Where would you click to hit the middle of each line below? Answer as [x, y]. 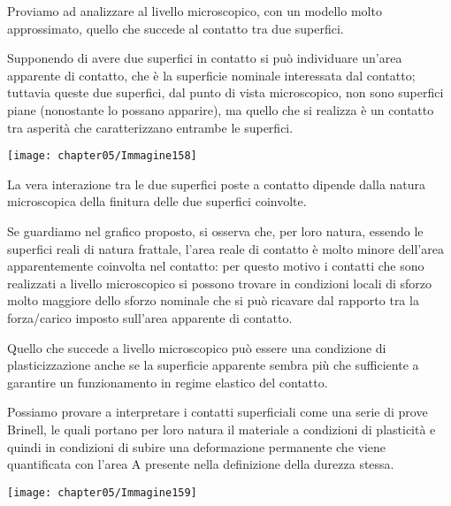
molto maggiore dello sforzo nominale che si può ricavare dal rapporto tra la [213, 300]
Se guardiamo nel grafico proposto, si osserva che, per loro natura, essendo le [215, 231]
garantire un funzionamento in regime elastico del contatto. [168, 382]
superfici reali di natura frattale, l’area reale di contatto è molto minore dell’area [225, 248]
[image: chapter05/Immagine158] [102, 156]
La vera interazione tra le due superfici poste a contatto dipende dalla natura [217, 184]
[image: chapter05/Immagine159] [102, 492]
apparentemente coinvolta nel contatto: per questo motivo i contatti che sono [216, 266]
